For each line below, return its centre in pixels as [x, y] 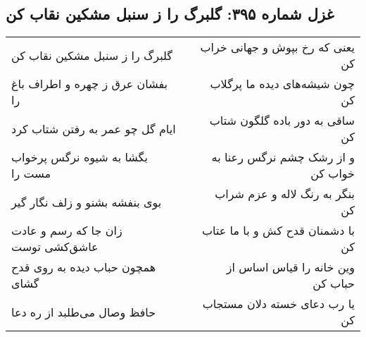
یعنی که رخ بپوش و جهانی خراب [277, 47]
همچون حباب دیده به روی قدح [84, 267]
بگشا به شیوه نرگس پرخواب [80, 157]
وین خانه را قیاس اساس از [290, 267]
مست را [31, 173]
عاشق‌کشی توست [55, 247]
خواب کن [333, 173]
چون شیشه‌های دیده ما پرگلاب [282, 84]
